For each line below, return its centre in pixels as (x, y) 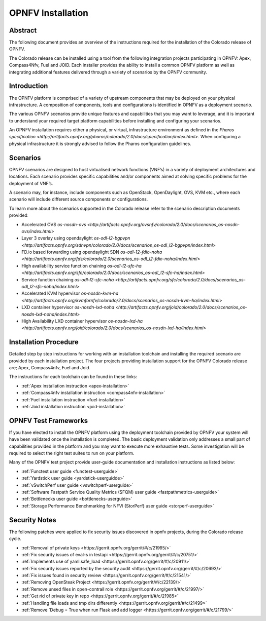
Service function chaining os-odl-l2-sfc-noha (68, 279)
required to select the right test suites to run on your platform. (72, 453)
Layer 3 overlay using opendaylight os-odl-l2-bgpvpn (76, 238)
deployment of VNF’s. (31, 183)
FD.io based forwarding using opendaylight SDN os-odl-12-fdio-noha (92, 252)
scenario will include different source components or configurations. (79, 199)
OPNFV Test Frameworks (49, 420)
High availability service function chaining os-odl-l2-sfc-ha (82, 266)
